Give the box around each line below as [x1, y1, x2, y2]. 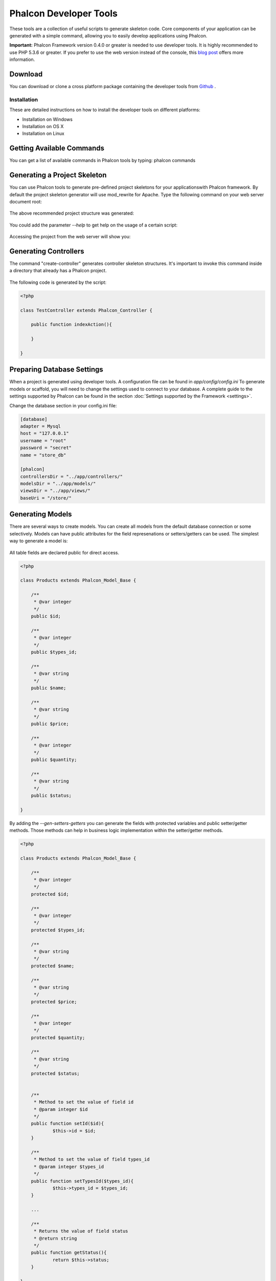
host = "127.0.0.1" [20, 430, 69, 437]
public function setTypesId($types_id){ [31, 1178, 134, 1184]
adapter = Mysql [20, 423, 61, 429]
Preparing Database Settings [9, 365, 103, 374]
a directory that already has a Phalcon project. [9, 267, 107, 274]
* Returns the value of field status [33, 1228, 128, 1234]
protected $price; [31, 999, 77, 1004]
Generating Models [9, 510, 72, 519]
